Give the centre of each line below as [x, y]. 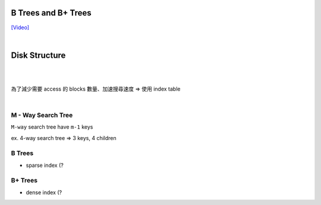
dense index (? [44, 192]
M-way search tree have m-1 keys [52, 127]
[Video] [20, 27]
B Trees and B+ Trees [51, 13]
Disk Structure [38, 55]
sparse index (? [45, 165]
